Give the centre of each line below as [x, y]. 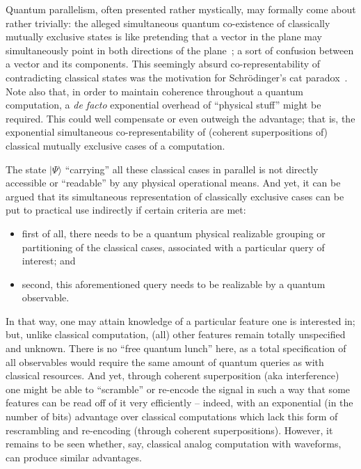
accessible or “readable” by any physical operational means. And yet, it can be [173, 183]
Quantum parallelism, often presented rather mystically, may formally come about [181, 9]
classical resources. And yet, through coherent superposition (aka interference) [173, 375]
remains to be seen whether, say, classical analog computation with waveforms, [174, 444]
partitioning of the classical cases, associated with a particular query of [173, 247]
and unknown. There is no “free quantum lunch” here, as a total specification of [176, 348]
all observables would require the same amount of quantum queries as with [165, 361]
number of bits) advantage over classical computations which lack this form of [172, 416]
